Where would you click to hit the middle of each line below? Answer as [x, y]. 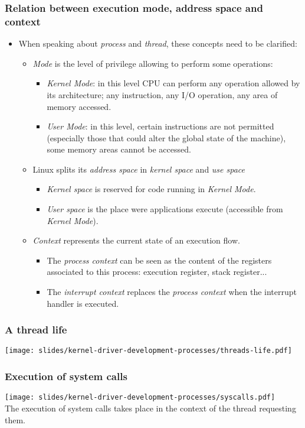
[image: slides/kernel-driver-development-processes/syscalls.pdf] [140, 398]
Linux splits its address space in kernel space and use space [139, 169]
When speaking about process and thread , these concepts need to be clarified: [158, 43]
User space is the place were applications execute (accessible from [165, 209]
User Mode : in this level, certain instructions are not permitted [160, 126]
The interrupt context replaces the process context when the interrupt [172, 292]
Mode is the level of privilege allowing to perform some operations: [153, 63]
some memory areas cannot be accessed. [119, 149]
